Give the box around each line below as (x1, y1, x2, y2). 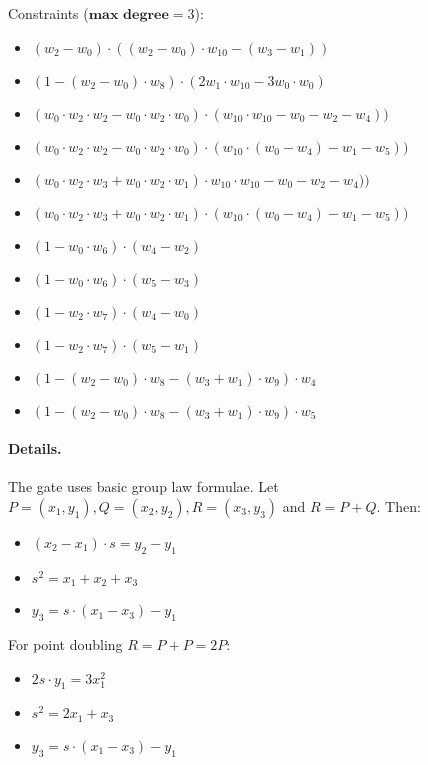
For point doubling (8, 634, 123, 655)
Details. (8, 438, 62, 459)
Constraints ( (8, 3, 89, 23)
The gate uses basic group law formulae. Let (8, 476, 279, 497)
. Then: (376, 495, 421, 516)
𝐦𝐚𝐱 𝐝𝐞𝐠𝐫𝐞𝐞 (88, 8, 169, 22)
